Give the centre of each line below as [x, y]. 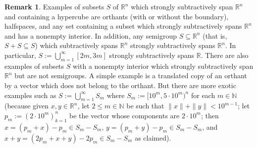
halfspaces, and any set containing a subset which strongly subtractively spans [123, 26]
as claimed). [153, 137]
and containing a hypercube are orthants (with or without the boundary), [117, 16]
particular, [20, 55]
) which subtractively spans [77, 45]
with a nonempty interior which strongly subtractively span [163, 66]
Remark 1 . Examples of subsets [54, 6]
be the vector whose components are [125, 115]
